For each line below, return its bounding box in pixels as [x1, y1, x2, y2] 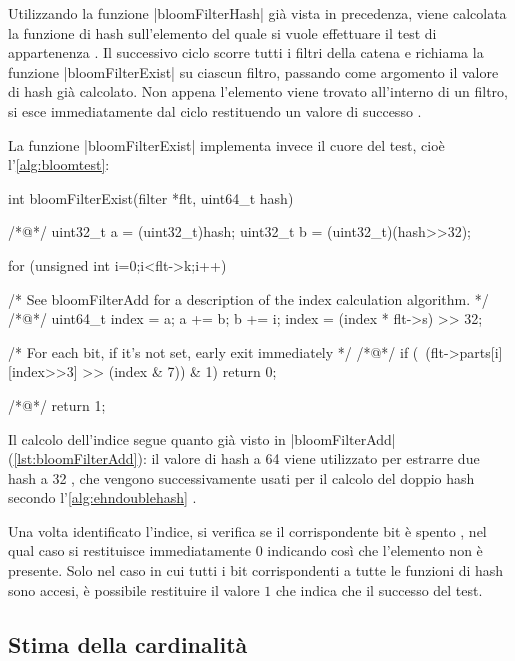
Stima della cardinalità [8, 628, 248, 659]
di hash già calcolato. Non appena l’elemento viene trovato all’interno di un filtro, [8, 81, 508, 102]
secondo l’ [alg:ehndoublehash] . [8, 487, 197, 508]
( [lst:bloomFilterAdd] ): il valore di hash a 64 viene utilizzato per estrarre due [8, 448, 480, 469]
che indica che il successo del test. [276, 579, 483, 600]
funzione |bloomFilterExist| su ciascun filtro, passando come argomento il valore [8, 61, 499, 82]
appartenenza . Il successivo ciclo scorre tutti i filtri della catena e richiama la [8, 42, 484, 63]
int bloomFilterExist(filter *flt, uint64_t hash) [8, 187, 294, 208]
